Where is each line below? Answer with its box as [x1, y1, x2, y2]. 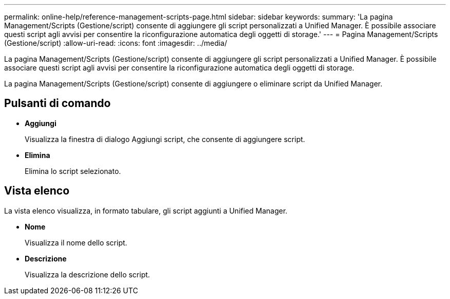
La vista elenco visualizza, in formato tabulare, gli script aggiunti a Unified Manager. [4, 206, 288, 215]
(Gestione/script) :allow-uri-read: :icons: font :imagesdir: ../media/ [4, 39, 227, 47]
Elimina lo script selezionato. [25, 166, 121, 175]
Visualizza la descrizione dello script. [25, 270, 150, 279]
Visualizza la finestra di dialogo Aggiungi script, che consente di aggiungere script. [25, 134, 305, 144]
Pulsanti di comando [4, 97, 111, 110]
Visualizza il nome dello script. [25, 238, 127, 247]
